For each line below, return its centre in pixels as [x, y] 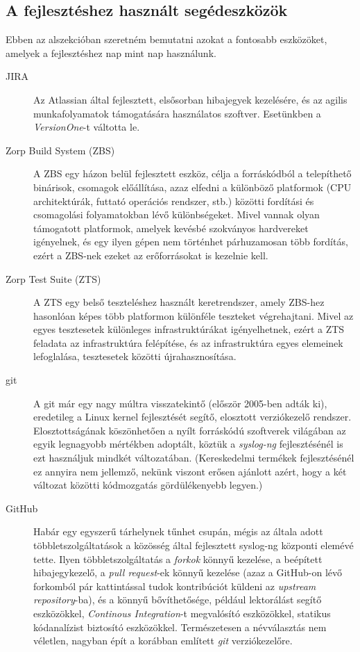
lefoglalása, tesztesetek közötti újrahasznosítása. [135, 356]
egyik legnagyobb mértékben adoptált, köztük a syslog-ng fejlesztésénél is [188, 444]
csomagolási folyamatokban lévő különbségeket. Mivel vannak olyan [177, 214]
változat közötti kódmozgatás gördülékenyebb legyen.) [148, 485]
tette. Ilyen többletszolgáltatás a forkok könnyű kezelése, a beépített [178, 559]
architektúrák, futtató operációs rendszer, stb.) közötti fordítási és [174, 201]
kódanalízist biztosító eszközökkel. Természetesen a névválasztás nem [180, 627]
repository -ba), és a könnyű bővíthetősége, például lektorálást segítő [178, 600]
